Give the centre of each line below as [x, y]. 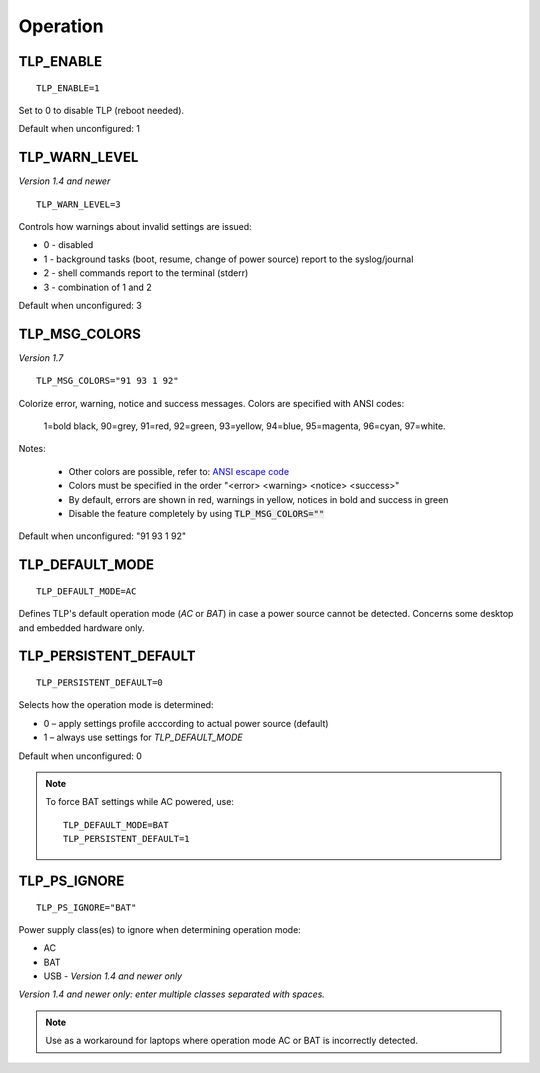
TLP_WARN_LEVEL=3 [78, 204]
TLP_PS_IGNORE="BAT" [86, 907]
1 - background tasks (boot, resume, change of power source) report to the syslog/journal [228, 259]
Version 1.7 [41, 357]
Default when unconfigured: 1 [79, 129]
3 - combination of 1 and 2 [97, 287]
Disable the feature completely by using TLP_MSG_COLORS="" [196, 514]
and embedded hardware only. [81, 627]
